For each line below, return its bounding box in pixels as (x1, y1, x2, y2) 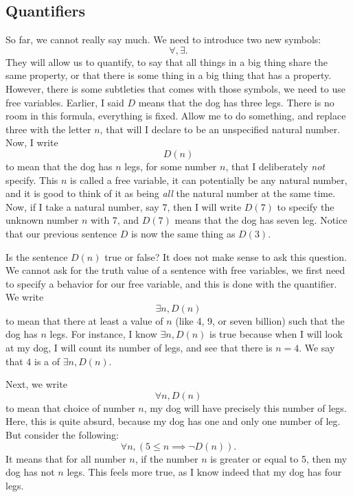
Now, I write (5, 135, 58, 150)
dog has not (5, 465, 55, 479)
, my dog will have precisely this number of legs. (144, 400, 347, 415)
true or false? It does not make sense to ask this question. (104, 249, 348, 264)
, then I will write (167, 199, 242, 213)
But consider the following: (5, 428, 119, 442)
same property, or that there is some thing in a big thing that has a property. (5, 68, 332, 82)
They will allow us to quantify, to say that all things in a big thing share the (5, 54, 328, 69)
